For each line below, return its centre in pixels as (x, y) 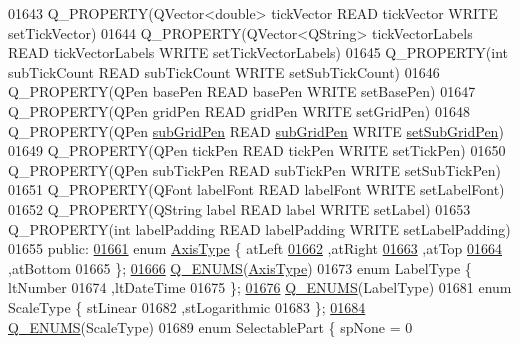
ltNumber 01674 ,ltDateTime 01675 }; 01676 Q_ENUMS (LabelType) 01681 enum (260, 287)
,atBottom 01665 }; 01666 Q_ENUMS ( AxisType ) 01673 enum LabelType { (240, 267)
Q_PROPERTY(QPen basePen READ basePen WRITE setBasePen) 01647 (242, 91)
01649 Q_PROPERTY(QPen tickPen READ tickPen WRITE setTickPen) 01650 (257, 150)
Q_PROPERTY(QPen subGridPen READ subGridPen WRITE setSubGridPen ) (256, 130)
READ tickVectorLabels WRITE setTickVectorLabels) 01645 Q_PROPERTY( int (258, 52)
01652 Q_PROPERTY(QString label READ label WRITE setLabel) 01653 (239, 208)
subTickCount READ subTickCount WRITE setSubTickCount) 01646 (224, 71)
